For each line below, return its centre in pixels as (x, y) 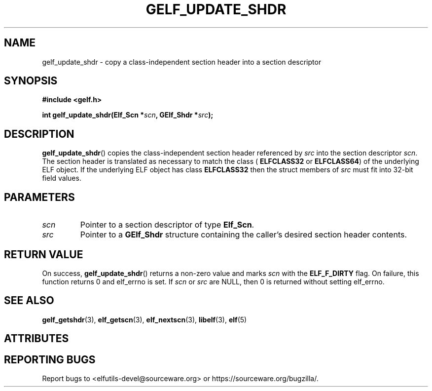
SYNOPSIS (31, 81)
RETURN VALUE (44, 254)
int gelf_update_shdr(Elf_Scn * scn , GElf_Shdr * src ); (128, 115)
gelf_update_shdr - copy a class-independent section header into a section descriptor (182, 62)
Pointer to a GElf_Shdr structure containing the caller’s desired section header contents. (244, 235)
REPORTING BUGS (50, 359)
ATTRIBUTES (36, 339)
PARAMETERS (39, 197)
